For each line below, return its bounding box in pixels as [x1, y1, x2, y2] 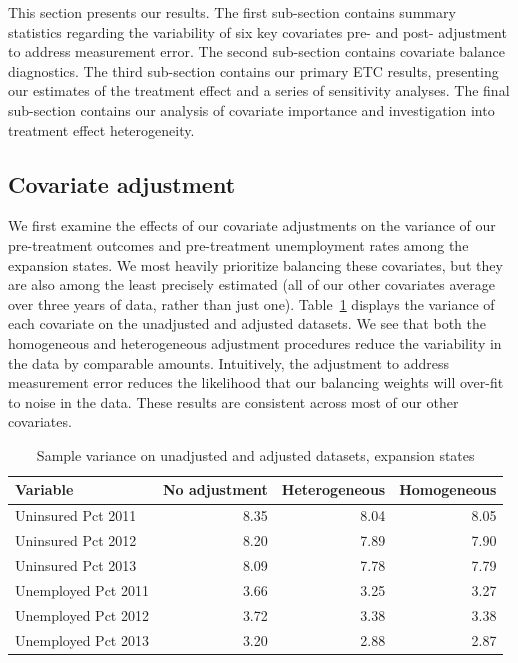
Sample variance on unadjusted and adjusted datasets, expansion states [36, 444, 475, 465]
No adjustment [162, 479, 268, 500]
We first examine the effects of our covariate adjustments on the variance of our [8, 215, 496, 236]
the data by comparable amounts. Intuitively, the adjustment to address [8, 352, 450, 373]
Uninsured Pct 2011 [15, 505, 137, 526]
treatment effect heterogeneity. [8, 119, 195, 140]
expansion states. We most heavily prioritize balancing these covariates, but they [8, 254, 503, 275]
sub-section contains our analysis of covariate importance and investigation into [8, 99, 495, 120]
